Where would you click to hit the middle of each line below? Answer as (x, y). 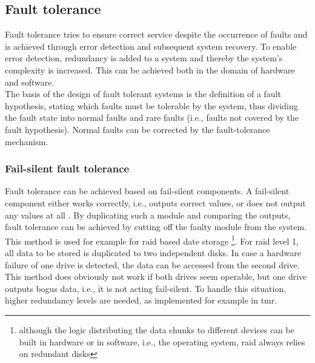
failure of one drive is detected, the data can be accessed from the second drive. (152, 264)
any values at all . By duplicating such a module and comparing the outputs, (148, 215)
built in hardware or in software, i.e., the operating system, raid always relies (162, 341)
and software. (30, 82)
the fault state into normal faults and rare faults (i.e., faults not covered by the (152, 117)
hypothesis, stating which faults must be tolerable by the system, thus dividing (151, 105)
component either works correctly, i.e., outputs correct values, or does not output (155, 202)
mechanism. (27, 141)
